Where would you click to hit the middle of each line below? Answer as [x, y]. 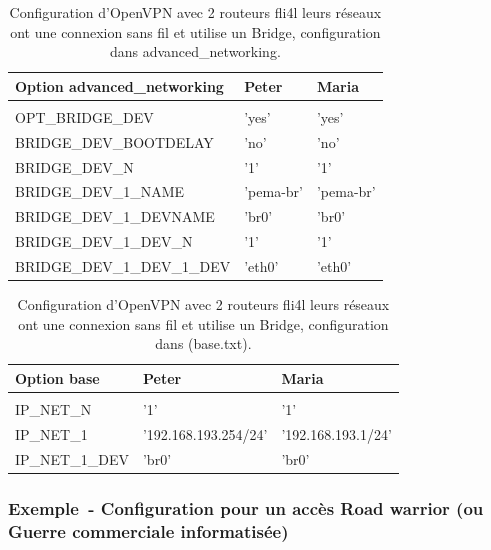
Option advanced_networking [119, 85]
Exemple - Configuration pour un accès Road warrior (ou [246, 507]
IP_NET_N [53, 408]
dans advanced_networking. [195, 51]
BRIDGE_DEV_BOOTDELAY [114, 141]
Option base [57, 377]
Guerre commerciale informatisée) [148, 530]
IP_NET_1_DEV [72, 458]
